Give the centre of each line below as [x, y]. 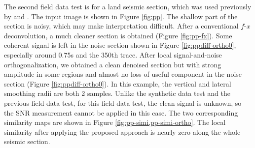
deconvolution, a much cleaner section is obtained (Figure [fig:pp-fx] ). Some [118, 35]
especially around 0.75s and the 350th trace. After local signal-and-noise [113, 54]
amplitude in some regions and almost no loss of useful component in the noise [123, 74]
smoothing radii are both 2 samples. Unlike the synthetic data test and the [117, 93]
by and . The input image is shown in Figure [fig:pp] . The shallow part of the [121, 16]
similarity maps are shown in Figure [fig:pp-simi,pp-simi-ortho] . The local [115, 122]
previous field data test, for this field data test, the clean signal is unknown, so [123, 103]
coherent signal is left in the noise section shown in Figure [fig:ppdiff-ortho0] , [120, 45]
